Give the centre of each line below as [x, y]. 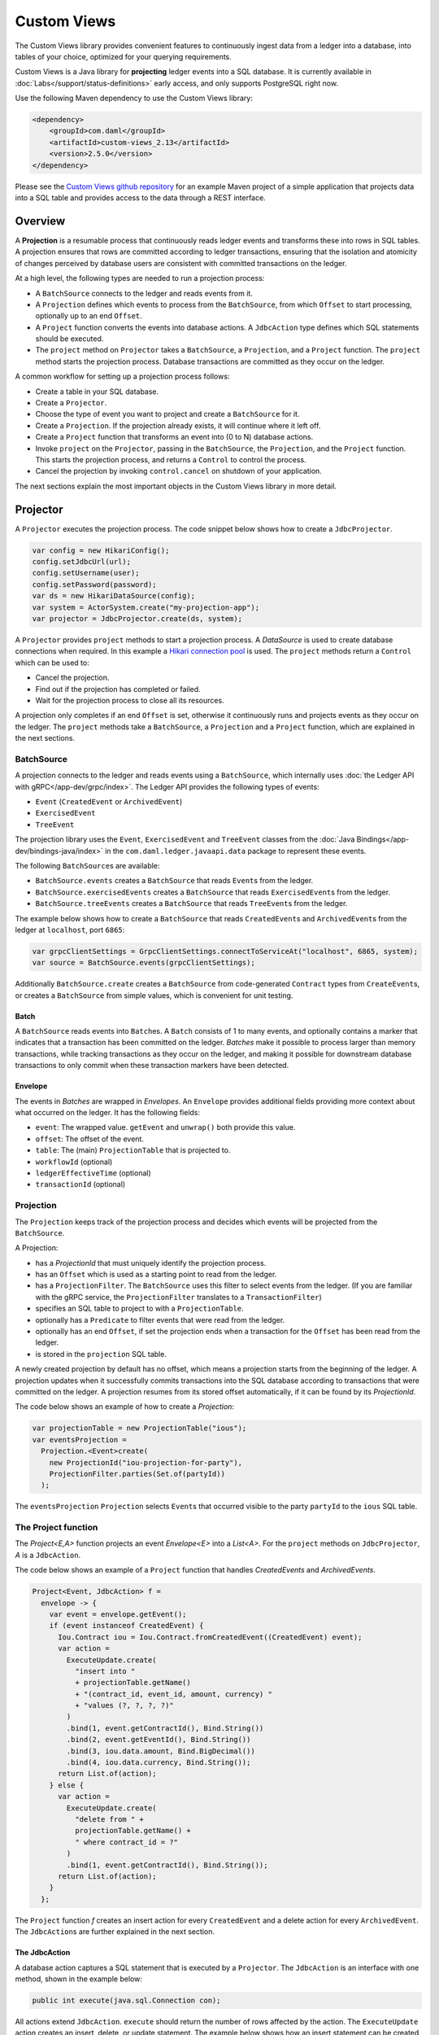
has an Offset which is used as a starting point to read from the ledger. [156, 1275]
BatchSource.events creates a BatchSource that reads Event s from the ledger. [174, 881]
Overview [40, 221]
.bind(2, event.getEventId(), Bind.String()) [159, 1740]
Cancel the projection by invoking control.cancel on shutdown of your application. [179, 471]
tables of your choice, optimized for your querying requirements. [123, 56]
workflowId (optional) [74, 1162]
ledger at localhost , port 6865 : [70, 930]
